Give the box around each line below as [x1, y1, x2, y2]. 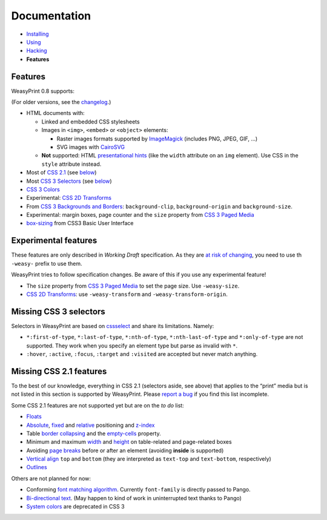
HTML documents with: [26, 110, 85, 117]
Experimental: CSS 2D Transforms [26, 194, 112, 202]
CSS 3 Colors [26, 185, 60, 193]
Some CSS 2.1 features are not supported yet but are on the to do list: [11, 401, 184, 409]
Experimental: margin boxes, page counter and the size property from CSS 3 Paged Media [26, 211, 254, 219]
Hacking [26, 47, 48, 54]
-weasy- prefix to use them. [11, 260, 82, 267]
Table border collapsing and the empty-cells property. [26, 430, 161, 437]
